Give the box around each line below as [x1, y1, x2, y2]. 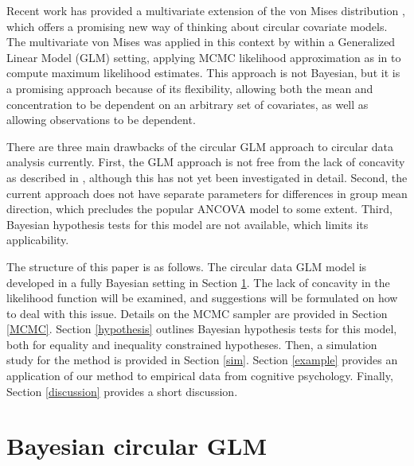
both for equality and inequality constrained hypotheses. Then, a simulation [6, 336, 377, 352]
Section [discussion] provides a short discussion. [6, 383, 238, 399]
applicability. [6, 231, 69, 248]
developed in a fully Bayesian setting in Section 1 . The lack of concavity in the [6, 274, 390, 290]
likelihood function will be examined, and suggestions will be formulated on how [6, 289, 398, 306]
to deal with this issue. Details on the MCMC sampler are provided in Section [6, 305, 388, 321]
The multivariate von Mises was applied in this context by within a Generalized [6, 33, 396, 50]
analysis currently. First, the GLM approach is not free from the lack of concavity [6, 153, 405, 170]
